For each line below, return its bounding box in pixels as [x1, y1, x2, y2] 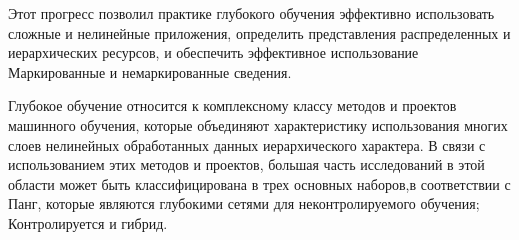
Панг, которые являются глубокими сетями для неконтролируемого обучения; [8, 193, 480, 214]
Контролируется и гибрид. [8, 212, 168, 233]
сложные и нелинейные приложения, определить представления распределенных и [8, 22, 511, 43]
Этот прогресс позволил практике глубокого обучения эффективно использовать [8, 3, 495, 23]
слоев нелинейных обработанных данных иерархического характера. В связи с [8, 134, 486, 155]
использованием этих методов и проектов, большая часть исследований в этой [8, 154, 485, 175]
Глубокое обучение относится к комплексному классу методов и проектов [8, 95, 457, 116]
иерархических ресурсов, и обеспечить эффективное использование [8, 42, 419, 63]
